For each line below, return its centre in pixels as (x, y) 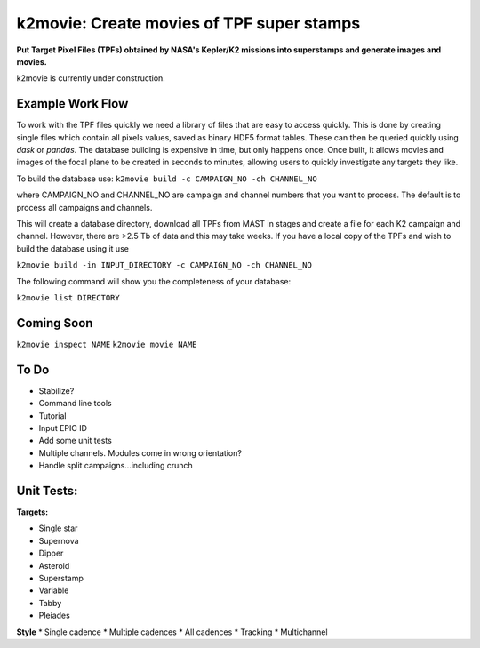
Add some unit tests (76, 441)
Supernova (59, 540)
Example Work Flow (72, 104)
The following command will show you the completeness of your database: (154, 281)
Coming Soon (55, 323)
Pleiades (54, 616)
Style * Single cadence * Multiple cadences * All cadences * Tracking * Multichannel (172, 632)
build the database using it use (72, 248)
